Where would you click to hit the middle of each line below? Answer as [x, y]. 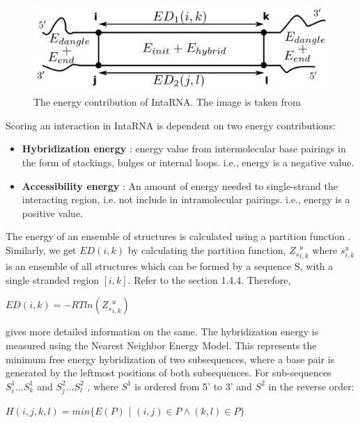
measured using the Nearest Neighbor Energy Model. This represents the [161, 345]
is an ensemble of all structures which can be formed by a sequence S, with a [170, 266]
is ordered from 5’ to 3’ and [193, 386]
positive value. [52, 213]
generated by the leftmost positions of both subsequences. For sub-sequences [169, 373]
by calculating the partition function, [207, 250]
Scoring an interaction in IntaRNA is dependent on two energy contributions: [171, 125]
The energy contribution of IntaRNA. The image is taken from [167, 102]
